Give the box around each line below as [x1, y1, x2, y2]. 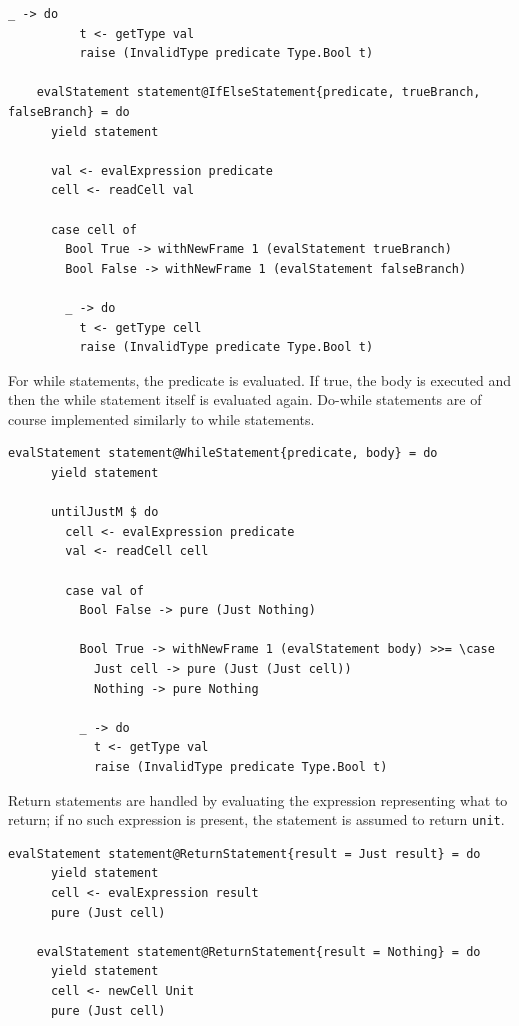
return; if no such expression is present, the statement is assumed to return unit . [8, 809, 505, 830]
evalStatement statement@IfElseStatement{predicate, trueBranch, [36, 85, 481, 100]
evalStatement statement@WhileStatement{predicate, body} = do [8, 446, 438, 461]
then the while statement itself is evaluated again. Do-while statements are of [8, 389, 482, 410]
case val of [65, 583, 145, 598]
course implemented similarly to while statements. [8, 408, 315, 429]
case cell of [50, 222, 137, 237]
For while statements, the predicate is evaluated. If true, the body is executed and [8, 369, 512, 390]
